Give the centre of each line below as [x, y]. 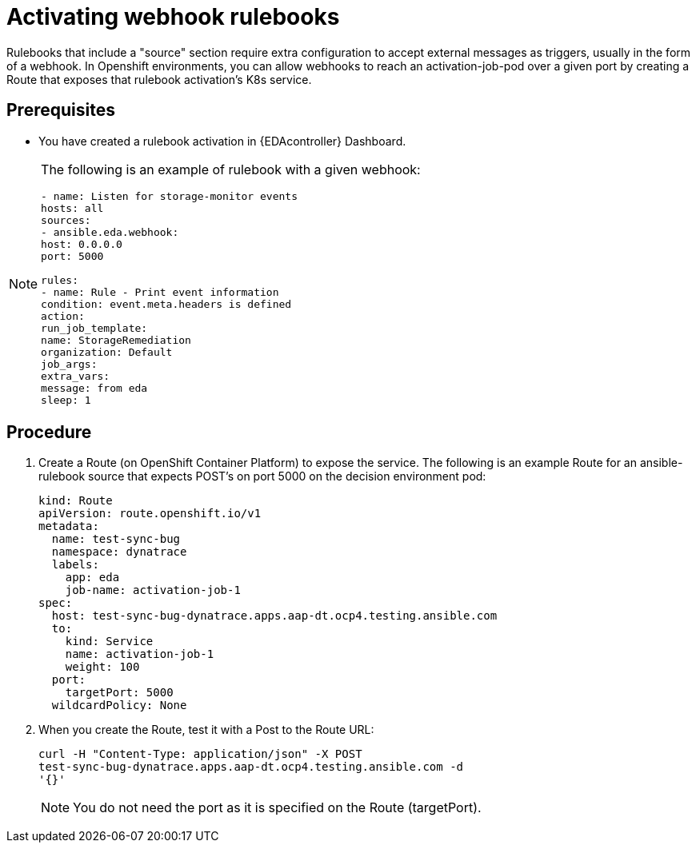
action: [63, 316]
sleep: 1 [66, 400]
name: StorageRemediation [116, 340]
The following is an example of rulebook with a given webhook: [231, 169]
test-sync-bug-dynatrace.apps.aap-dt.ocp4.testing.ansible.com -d [251, 767]
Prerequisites [61, 110]
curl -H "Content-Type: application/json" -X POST [200, 754]
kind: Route [76, 501]
